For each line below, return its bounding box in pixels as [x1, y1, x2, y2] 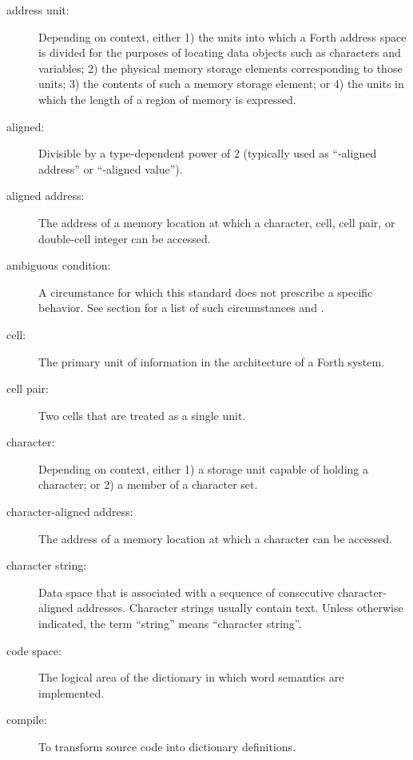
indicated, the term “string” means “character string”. [38, 615, 302, 632]
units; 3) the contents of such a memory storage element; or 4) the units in [38, 75, 404, 92]
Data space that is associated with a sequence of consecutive [38, 583, 335, 600]
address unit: [6, 2, 69, 18]
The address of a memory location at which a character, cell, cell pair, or [38, 214, 395, 230]
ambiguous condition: [6, 257, 111, 274]
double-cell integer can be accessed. [38, 230, 211, 246]
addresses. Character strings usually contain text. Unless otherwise [77, 599, 403, 616]
